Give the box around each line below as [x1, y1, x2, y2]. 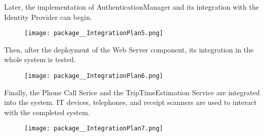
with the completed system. [4, 106, 90, 117]
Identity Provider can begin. [4, 11, 92, 22]
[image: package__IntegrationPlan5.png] [24, 30, 164, 37]
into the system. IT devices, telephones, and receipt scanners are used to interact [4, 97, 257, 107]
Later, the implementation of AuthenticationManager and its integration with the [4, 2, 259, 12]
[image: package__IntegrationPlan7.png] [24, 125, 164, 132]
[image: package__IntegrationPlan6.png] [24, 72, 164, 80]
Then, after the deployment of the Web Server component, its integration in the [4, 44, 254, 55]
